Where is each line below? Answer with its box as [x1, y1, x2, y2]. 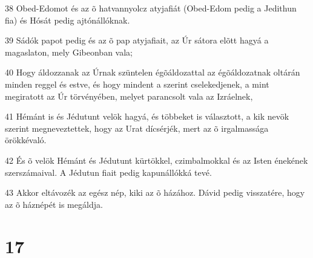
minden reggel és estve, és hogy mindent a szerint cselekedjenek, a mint [5, 77, 269, 90]
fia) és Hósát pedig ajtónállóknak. [5, 13, 130, 26]
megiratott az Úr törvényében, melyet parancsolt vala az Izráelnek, [5, 89, 253, 102]
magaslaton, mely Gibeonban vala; [5, 45, 133, 58]
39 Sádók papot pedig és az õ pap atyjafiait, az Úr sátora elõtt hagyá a [5, 34, 269, 47]
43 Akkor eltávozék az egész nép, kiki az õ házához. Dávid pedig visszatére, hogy [5, 186, 305, 199]
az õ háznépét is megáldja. [5, 198, 103, 210]
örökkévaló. [5, 134, 47, 146]
